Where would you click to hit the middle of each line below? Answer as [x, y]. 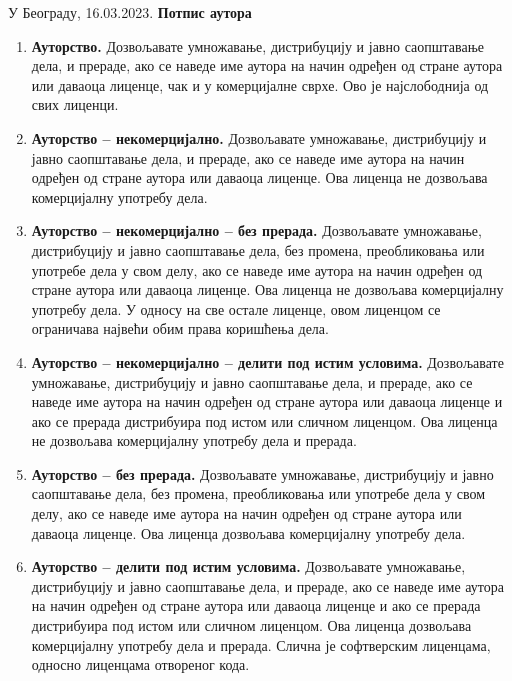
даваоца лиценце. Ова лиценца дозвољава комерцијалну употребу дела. [248, 532]
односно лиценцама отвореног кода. [140, 664]
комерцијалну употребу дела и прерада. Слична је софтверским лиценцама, [261, 644]
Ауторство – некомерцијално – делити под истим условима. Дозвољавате [267, 361]
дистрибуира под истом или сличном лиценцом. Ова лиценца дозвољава [251, 625]
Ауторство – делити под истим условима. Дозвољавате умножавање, [248, 566]
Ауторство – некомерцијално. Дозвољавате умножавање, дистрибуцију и [259, 137]
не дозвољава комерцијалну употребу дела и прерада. [194, 440]
